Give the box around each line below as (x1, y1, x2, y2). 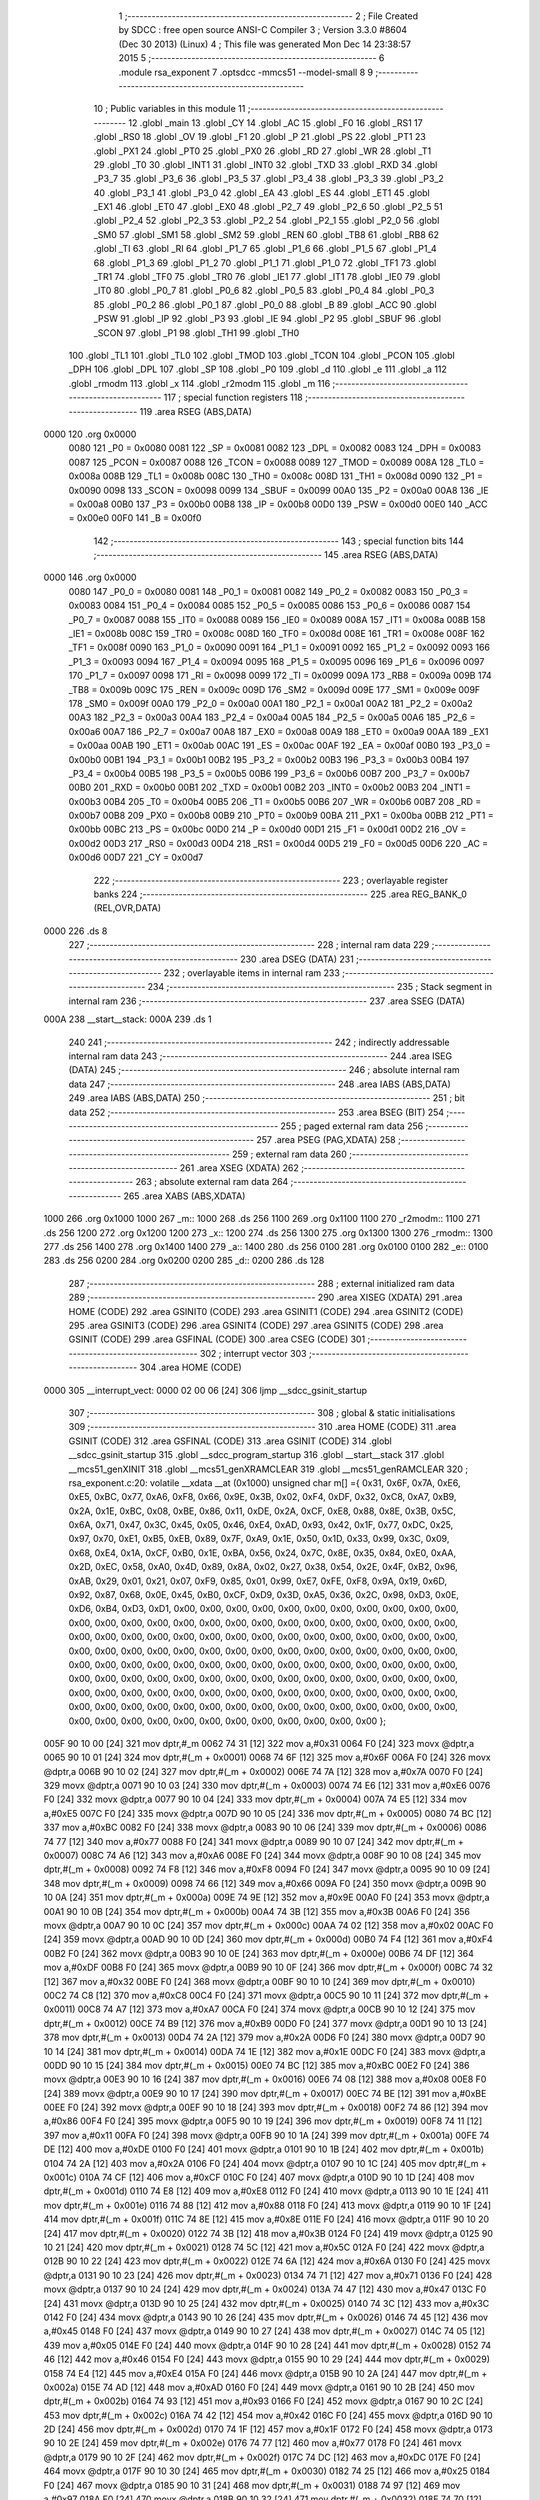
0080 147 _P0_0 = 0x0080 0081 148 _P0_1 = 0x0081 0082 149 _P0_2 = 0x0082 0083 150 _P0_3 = (68, 585, 469, 597)
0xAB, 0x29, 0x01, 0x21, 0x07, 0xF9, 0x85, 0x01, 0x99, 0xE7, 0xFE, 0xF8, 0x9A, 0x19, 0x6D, (68, 1575, 448, 1587)
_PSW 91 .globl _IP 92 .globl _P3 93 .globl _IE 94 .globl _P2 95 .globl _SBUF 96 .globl (93, 313, 442, 325)
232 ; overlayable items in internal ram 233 (163, 967, 340, 979)
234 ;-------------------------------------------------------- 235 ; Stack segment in (147, 981, 492, 993)
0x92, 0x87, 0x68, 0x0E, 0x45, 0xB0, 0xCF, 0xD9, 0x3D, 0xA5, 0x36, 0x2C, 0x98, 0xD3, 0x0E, (68, 1589, 460, 1601)
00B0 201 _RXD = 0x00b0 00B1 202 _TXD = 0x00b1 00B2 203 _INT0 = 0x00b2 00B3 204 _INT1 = (68, 781, 472, 794)
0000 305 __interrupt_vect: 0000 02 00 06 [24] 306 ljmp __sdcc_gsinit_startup (43, 1384, 367, 1396)
